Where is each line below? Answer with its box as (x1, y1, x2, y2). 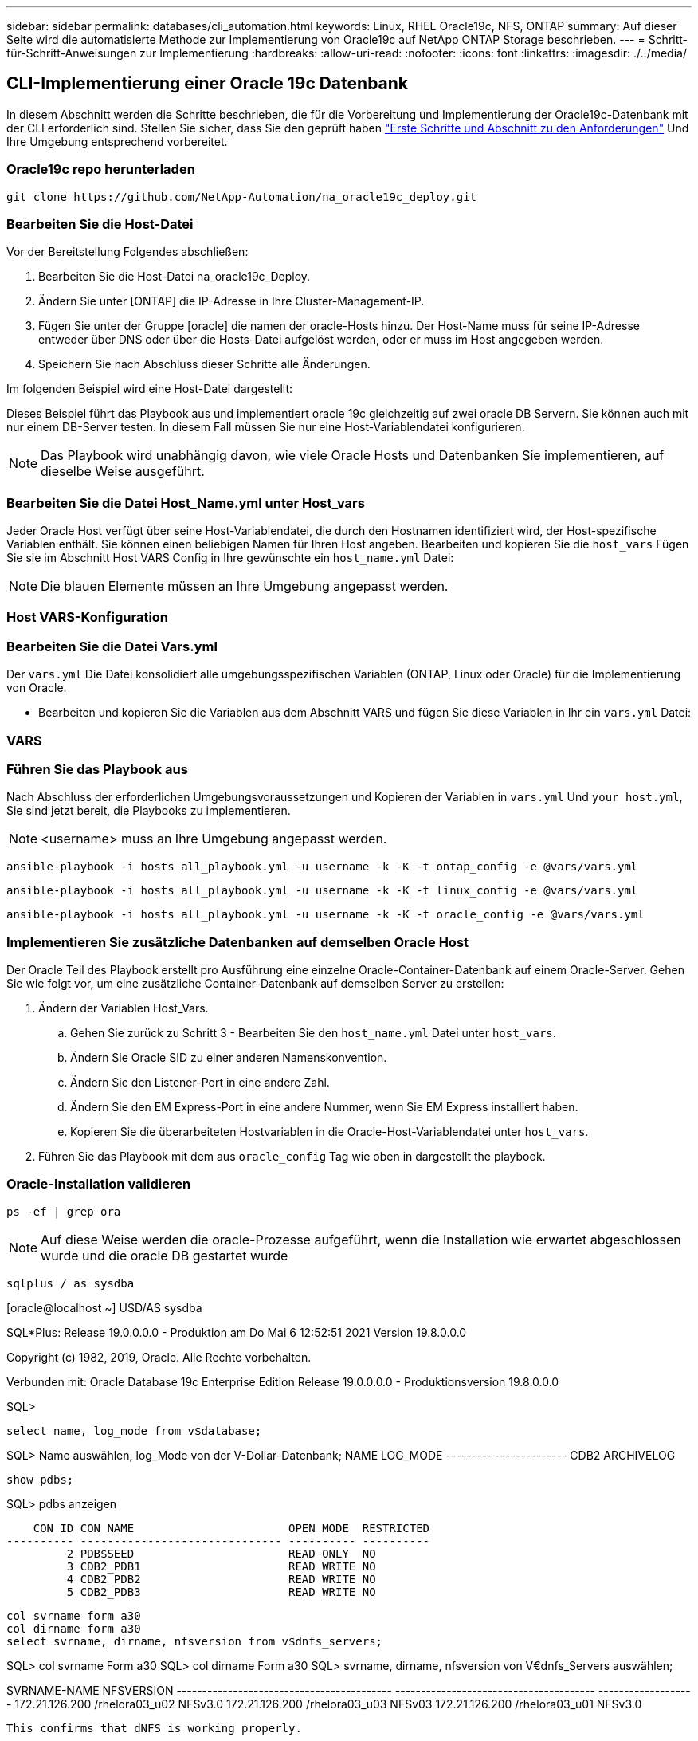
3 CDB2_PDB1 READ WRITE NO (66, 1559, 376, 1573)
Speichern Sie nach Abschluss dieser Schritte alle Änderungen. (38, 357, 371, 371)
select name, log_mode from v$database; (6, 1424, 262, 1437)
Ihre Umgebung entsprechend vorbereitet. (6, 134, 228, 148)
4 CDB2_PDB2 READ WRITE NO (66, 1572, 376, 1586)
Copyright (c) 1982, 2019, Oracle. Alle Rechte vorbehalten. (6, 1350, 312, 1364)
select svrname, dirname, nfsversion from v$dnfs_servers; (6, 1634, 383, 1648)
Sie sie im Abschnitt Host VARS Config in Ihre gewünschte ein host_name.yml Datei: (6, 551, 454, 565)
